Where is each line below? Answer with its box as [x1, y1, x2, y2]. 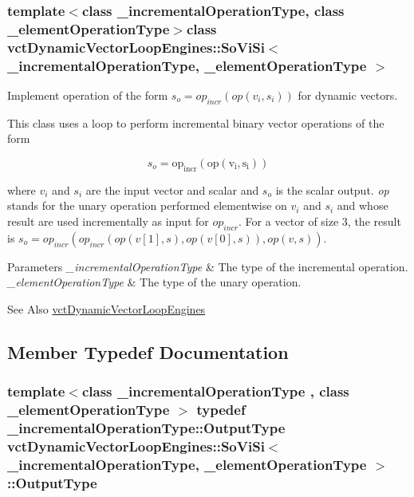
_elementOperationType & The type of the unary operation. [7, 274, 302, 290]
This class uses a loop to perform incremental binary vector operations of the [7, 114, 384, 131]
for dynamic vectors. [298, 86, 398, 103]
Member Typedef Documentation [7, 339, 289, 364]
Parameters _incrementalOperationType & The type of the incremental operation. [7, 258, 408, 274]
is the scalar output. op [275, 181, 389, 198]
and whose [337, 197, 388, 214]
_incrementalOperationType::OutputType [7, 418, 286, 438]
